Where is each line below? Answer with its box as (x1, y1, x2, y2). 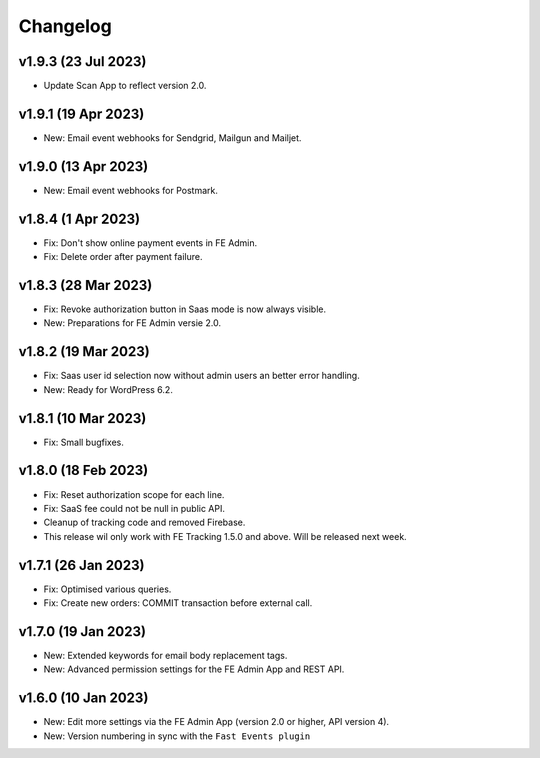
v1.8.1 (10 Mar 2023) (18, 410, 147, 427)
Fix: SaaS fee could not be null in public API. (43, 502, 225, 514)
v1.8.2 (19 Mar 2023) (18, 343, 150, 360)
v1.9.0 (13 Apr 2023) (18, 158, 149, 175)
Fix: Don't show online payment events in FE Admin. (43, 236, 258, 249)
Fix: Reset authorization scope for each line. (43, 488, 225, 500)
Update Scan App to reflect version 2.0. (43, 80, 207, 92)
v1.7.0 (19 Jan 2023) (18, 623, 147, 640)
